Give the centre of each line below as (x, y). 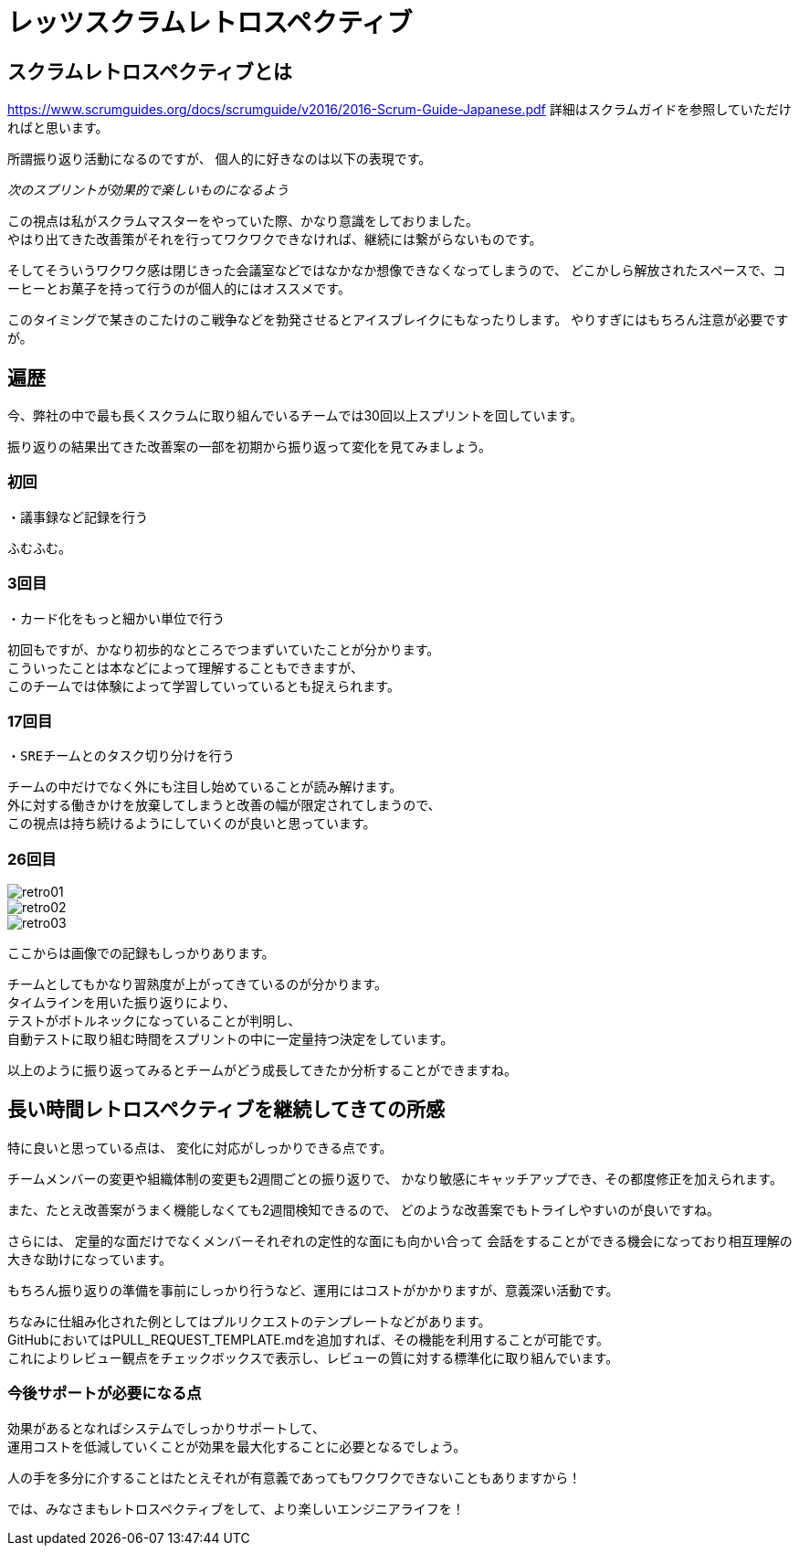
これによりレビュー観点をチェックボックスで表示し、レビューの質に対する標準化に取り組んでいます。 (313, 1357)
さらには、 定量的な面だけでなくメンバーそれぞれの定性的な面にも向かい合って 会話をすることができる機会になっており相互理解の (400, 1240)
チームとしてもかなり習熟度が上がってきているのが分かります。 (197, 984)
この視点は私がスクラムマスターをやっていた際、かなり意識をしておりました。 (243, 221)
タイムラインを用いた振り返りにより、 (122, 1003)
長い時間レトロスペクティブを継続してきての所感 (226, 1110)
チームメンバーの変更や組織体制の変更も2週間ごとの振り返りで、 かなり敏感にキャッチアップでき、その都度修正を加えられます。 (395, 1178)
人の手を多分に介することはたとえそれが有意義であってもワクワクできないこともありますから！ (294, 1477)
